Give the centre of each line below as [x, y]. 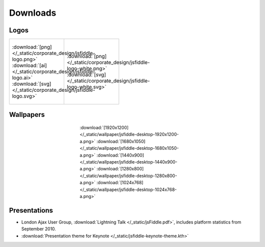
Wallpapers [27, 115]
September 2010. [39, 229]
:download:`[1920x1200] [104, 128]
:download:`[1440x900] [120, 155]
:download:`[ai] [29, 65]
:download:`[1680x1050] [121, 141]
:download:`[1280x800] [120, 169]
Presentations [31, 210]
